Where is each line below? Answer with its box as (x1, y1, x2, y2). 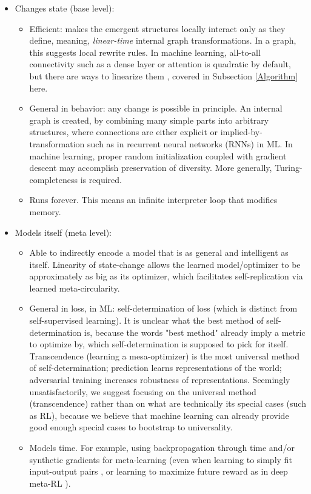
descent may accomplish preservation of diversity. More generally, (29, 161, 272, 174)
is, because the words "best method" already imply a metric (84, 325, 306, 338)
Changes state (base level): (15, 2, 115, 14)
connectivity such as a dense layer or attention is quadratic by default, (29, 58, 291, 70)
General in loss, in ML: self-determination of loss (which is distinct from (29, 302, 298, 315)
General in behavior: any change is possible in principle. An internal (29, 102, 283, 115)
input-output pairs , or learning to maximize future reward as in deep (29, 465, 288, 478)
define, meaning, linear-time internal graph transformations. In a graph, (29, 34, 296, 47)
